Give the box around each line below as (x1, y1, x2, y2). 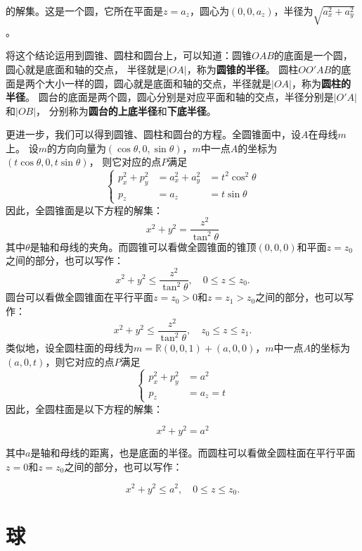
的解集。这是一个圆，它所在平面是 (6, 4, 163, 18)
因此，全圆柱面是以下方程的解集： (6, 401, 163, 416)
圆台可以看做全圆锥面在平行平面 (6, 290, 153, 304)
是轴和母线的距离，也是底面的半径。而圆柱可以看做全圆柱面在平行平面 (30, 445, 356, 460)
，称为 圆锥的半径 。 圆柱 (186, 61, 299, 76)
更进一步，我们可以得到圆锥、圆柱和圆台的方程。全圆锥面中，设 (6, 127, 301, 142)
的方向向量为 (46, 140, 106, 155)
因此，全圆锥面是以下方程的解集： (6, 202, 163, 217)
